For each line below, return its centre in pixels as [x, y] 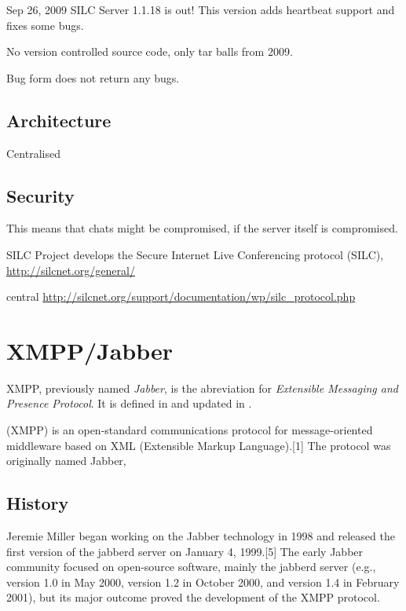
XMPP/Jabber [90, 350]
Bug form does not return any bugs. [93, 77]
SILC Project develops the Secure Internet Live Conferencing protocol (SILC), [195, 254]
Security [40, 195]
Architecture [59, 120]
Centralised [33, 153]
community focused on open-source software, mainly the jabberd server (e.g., [191, 567]
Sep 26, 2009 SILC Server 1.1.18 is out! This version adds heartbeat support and [201, 9]
